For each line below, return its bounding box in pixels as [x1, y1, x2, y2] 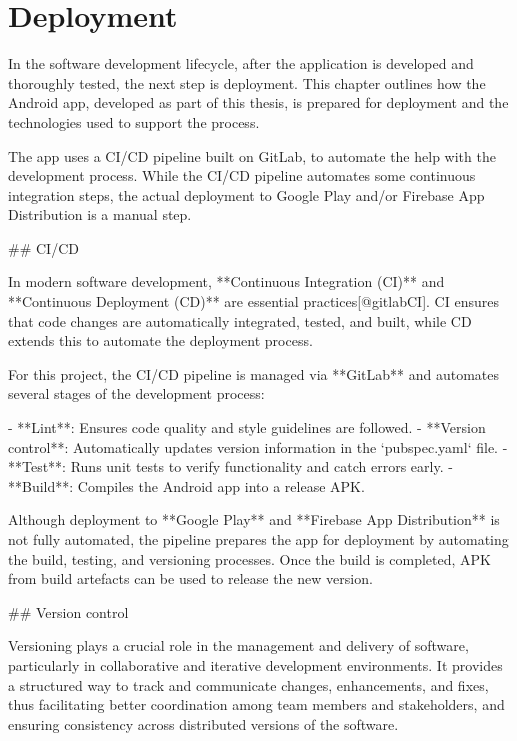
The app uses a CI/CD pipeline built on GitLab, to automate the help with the [8, 145, 496, 166]
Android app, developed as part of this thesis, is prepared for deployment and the [8, 92, 509, 113]
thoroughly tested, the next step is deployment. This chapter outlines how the [8, 72, 486, 93]
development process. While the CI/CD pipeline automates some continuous [8, 165, 476, 186]
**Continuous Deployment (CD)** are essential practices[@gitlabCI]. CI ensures [8, 291, 499, 312]
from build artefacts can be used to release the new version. [8, 568, 373, 589]
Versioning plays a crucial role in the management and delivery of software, [8, 635, 469, 656]
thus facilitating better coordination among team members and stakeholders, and [8, 694, 505, 715]
